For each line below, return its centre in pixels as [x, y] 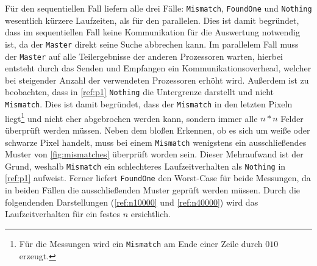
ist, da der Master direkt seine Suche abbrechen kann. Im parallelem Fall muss [152, 44]
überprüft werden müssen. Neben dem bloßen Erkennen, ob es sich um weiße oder [158, 130]
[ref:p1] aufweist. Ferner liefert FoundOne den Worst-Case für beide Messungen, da [158, 178]
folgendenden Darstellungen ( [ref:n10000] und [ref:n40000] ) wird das [132, 202]
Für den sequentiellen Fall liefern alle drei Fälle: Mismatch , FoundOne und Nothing [158, 8]
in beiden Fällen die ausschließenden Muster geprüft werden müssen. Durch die [153, 190]
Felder [292, 118]
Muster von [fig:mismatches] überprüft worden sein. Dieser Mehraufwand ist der [154, 154]
